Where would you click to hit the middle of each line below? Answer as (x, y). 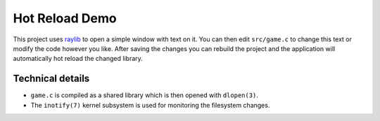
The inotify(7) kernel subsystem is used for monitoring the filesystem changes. (150, 105)
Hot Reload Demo (65, 18)
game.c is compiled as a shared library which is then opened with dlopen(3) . (144, 95)
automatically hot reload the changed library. (78, 59)
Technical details (51, 79)
